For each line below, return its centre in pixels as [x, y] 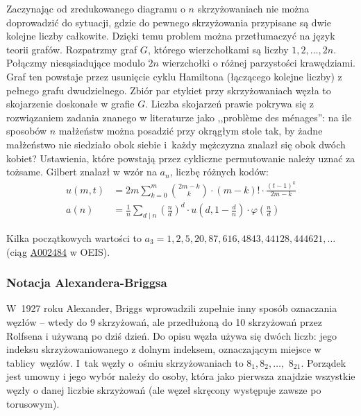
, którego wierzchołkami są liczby [218, 49]
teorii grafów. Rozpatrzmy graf [72, 49]
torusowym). [33, 403]
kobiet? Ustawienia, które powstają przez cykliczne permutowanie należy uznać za [181, 158]
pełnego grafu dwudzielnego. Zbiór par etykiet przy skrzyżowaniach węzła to [169, 90]
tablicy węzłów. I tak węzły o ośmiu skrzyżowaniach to [125, 362]
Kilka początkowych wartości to [74, 237]
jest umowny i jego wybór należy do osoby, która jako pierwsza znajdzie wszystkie [181, 376]
